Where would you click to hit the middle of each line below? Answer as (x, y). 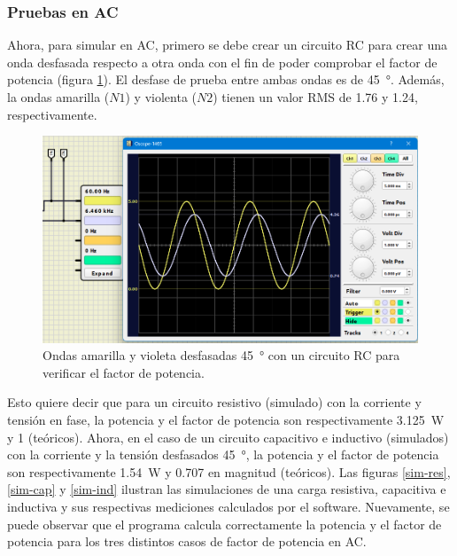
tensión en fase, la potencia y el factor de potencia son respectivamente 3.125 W (226, 420)
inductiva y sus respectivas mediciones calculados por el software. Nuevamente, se (228, 506)
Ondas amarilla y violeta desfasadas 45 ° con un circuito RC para (221, 355)
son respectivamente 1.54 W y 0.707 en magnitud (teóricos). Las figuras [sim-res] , (229, 471)
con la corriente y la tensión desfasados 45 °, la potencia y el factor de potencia (223, 454)
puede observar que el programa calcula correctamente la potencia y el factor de (225, 524)
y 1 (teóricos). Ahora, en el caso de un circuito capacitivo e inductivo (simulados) (228, 437)
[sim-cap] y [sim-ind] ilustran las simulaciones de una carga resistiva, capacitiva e (227, 489)
